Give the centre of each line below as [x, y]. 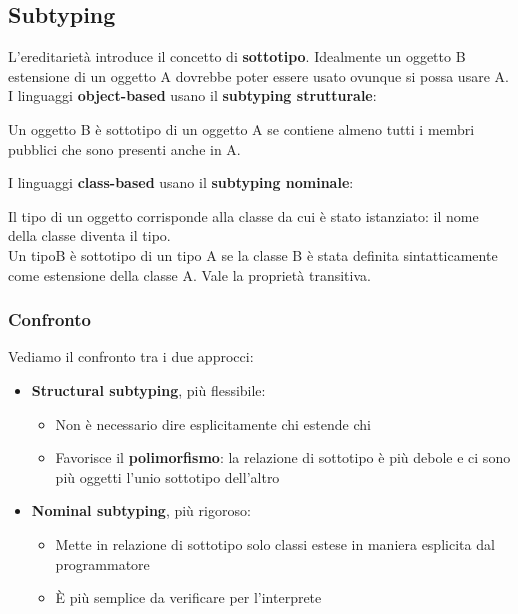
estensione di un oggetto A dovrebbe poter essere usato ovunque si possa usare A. [258, 75]
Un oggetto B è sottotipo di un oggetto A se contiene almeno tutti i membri [241, 128]
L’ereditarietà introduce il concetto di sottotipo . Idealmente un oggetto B [237, 56]
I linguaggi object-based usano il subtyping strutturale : [192, 95]
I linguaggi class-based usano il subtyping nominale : [181, 182]
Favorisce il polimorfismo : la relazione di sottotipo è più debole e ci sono [283, 457]
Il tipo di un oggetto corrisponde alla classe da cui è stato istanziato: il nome [243, 215]
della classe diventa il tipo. [89, 235]
